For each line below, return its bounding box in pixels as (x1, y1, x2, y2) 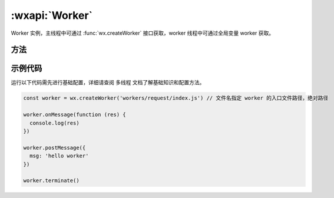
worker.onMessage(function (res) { (23, 111, 126, 118)
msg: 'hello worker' (29, 153, 89, 159)
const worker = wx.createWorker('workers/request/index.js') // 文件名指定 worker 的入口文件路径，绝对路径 (23, 95, 329, 101)
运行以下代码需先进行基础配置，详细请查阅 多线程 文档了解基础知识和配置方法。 (11, 79, 205, 86)
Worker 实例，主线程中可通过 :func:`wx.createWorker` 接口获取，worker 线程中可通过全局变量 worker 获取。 (11, 29, 274, 37)
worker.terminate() (23, 177, 80, 184)
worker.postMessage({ (23, 144, 86, 151)
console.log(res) (29, 120, 80, 126)
